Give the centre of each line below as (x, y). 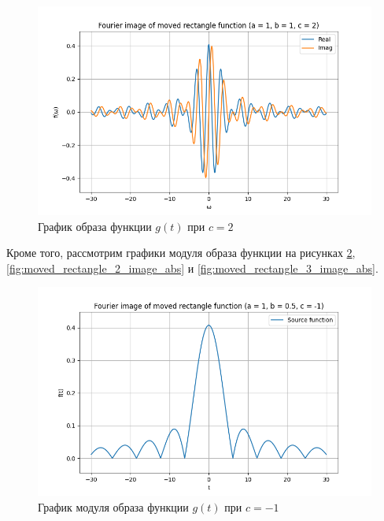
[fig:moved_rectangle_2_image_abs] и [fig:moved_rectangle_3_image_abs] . (192, 268)
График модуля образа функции (113, 506)
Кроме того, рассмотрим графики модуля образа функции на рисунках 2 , (181, 253)
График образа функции (95, 226)
